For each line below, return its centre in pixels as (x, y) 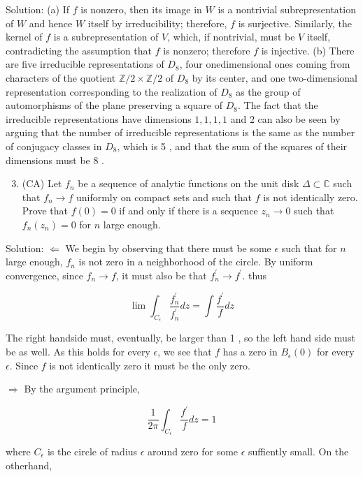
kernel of (24, 37)
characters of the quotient (61, 77)
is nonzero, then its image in (141, 9)
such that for (309, 248)
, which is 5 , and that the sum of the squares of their (232, 146)
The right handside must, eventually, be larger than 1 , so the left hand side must (180, 338)
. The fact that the (278, 105)
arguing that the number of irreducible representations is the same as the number (180, 132)
